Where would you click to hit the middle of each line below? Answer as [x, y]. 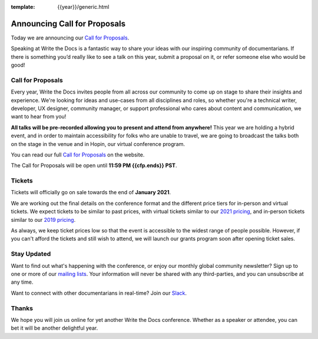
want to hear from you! [39, 117]
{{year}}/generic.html [83, 7]
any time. [22, 282]
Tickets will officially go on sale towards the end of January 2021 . [91, 192]
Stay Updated [31, 254]
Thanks [22, 308]
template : [23, 7]
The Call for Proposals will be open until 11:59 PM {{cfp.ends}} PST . [94, 165]
